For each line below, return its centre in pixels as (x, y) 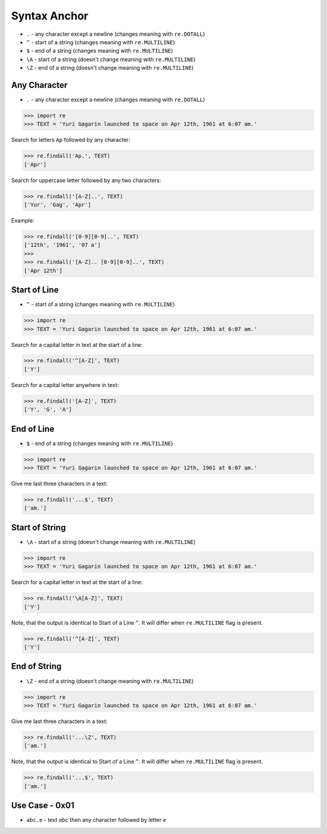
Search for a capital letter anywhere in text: (65, 385)
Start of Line (35, 290)
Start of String (38, 527)
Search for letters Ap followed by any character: (71, 140)
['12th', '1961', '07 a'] (62, 245)
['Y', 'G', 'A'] (48, 410)
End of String (36, 666)
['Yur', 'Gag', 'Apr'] (58, 205)
